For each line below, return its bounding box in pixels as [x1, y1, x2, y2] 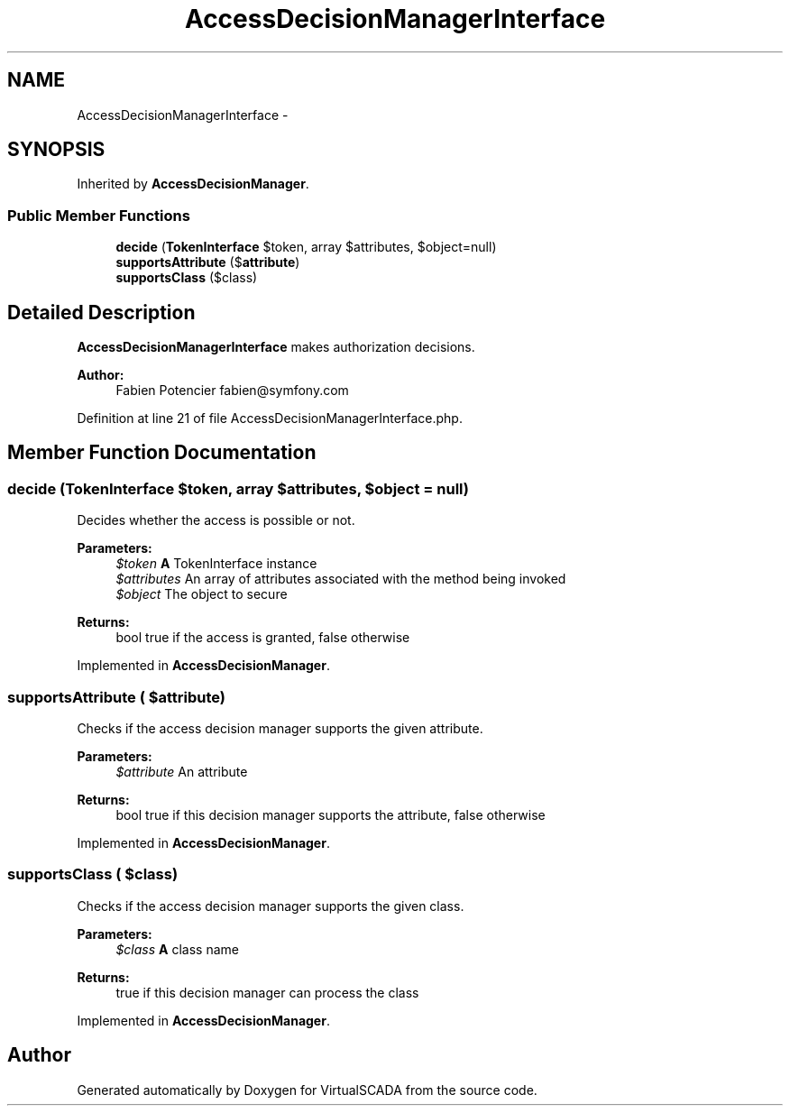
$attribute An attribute [115, 764, 248, 779]
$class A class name [115, 941, 239, 957]
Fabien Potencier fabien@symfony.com [115, 382, 349, 399]
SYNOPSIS [7, 138, 106, 161]
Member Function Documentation [7, 441, 317, 465]
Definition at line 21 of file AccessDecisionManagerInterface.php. [77, 410, 463, 427]
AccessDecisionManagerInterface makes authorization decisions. [77, 339, 475, 355]
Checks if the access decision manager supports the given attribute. [77, 721, 483, 736]
